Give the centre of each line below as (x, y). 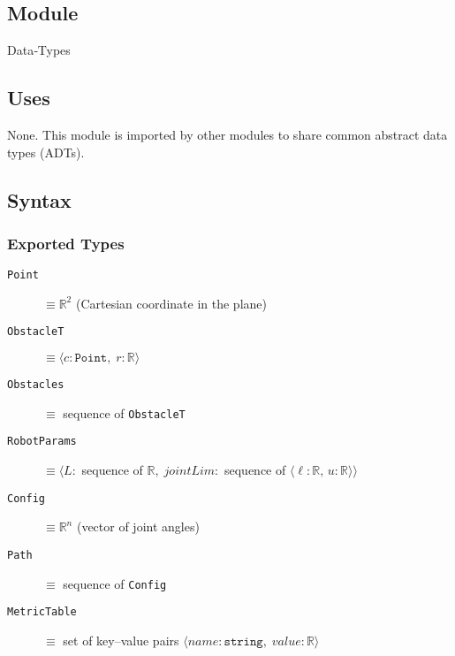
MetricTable (42, 612)
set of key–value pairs (121, 640)
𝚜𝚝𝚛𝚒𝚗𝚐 (243, 641)
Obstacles (36, 385)
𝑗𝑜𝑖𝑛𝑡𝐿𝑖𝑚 (190, 472)
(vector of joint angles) (138, 526)
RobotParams (42, 442)
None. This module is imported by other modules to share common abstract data (227, 134)
